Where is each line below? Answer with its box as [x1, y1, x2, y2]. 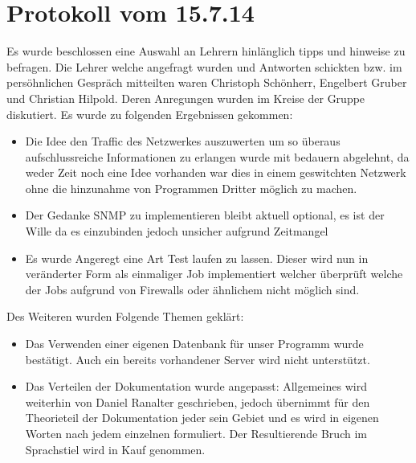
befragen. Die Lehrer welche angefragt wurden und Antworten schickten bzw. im [6, 58, 402, 75]
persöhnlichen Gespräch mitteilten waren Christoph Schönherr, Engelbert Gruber [6, 74, 407, 91]
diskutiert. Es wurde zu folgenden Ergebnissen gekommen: [6, 105, 293, 122]
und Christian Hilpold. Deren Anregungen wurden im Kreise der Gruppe [6, 89, 365, 106]
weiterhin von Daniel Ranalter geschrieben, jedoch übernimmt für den [25, 393, 370, 410]
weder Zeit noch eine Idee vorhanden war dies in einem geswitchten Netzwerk [25, 164, 406, 181]
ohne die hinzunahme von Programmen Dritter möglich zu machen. [25, 179, 357, 196]
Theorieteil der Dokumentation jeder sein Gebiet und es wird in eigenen [25, 409, 379, 426]
